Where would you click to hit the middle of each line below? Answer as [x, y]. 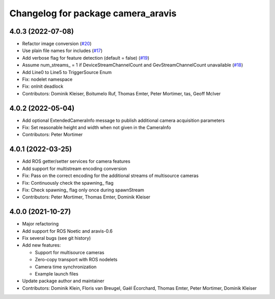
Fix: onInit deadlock [43, 86]
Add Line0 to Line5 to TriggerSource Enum [67, 72]
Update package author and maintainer [63, 281]
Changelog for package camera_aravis [93, 13]
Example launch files [57, 273]
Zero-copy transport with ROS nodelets [76, 260]
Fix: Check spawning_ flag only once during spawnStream [83, 190]
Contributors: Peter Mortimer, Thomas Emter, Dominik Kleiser [86, 197]
